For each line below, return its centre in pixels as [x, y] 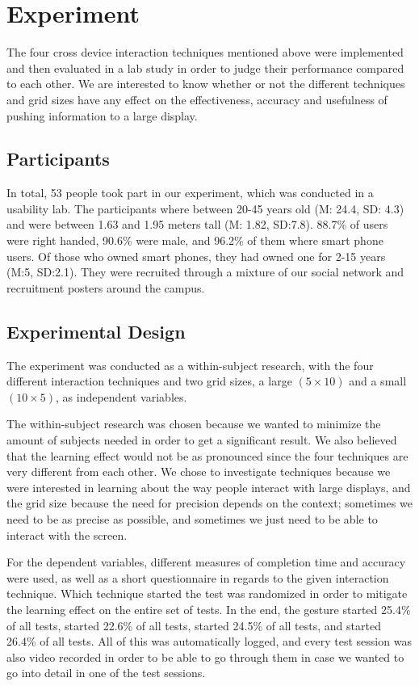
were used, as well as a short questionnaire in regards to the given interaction [198, 577]
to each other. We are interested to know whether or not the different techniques [206, 84]
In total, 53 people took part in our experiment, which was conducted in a [190, 193]
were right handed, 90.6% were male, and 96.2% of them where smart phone [195, 240]
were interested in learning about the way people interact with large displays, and [209, 487]
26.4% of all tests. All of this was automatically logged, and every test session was [209, 641]
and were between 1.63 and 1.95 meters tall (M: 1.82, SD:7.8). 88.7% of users [197, 224]
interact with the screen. [67, 534]
